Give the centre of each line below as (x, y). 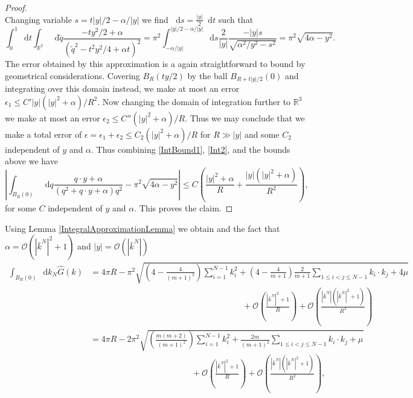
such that (236, 19)
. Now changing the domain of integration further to (194, 101)
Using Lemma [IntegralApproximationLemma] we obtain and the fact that (142, 228)
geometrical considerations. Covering (72, 75)
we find (155, 19)
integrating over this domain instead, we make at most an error (122, 88)
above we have (31, 161)
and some (262, 134)
